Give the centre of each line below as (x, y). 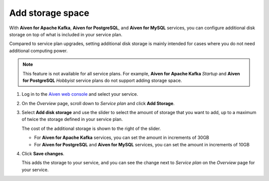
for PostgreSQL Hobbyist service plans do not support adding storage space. (102, 80)
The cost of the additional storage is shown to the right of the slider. (91, 128)
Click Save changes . (43, 154)
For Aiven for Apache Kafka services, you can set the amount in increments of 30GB (122, 138)
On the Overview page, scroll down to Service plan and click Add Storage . (98, 103)
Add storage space (49, 13)
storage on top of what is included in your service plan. (66, 34)
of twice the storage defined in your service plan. (72, 120)
